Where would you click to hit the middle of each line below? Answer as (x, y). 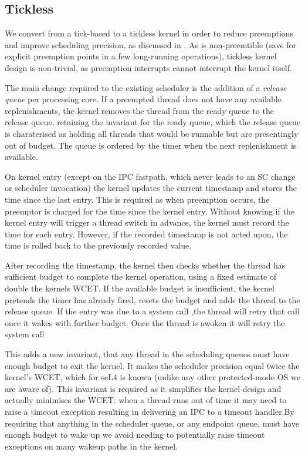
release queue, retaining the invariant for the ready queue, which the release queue (152, 122)
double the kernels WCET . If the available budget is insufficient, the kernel (140, 288)
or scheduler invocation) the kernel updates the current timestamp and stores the (151, 188)
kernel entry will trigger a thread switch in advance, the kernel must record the (147, 222)
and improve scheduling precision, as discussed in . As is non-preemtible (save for (151, 44)
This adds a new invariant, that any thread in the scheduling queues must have (147, 354)
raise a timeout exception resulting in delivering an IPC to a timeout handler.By (150, 412)
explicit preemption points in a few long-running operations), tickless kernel (141, 56)
